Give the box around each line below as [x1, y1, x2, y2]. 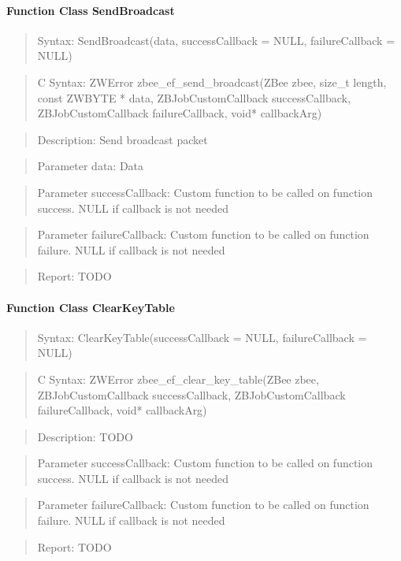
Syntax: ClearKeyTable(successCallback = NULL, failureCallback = [37, 329, 367, 345]
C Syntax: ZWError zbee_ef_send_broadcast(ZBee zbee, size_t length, [37, 73, 387, 90]
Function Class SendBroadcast [6, 2, 175, 18]
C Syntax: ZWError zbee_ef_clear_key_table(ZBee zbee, [37, 370, 319, 387]
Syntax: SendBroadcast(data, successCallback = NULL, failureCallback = [37, 32, 395, 48]
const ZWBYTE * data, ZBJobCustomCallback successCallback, [37, 89, 351, 106]
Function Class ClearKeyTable [6, 299, 175, 315]
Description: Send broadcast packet [37, 131, 208, 147]
